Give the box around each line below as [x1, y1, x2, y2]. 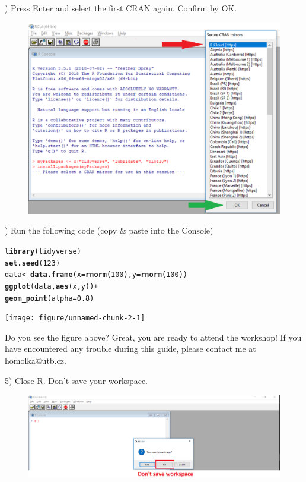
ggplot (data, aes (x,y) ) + [5, 282, 98, 291]
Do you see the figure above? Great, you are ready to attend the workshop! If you [5, 330, 302, 343]
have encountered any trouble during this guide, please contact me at [5, 342, 256, 355]
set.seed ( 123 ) [5, 259, 60, 267]
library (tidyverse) [5, 247, 81, 256]
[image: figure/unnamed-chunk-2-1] [5, 314, 145, 323]
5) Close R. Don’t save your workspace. [5, 374, 148, 386]
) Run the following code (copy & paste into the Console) [5, 224, 213, 237]
